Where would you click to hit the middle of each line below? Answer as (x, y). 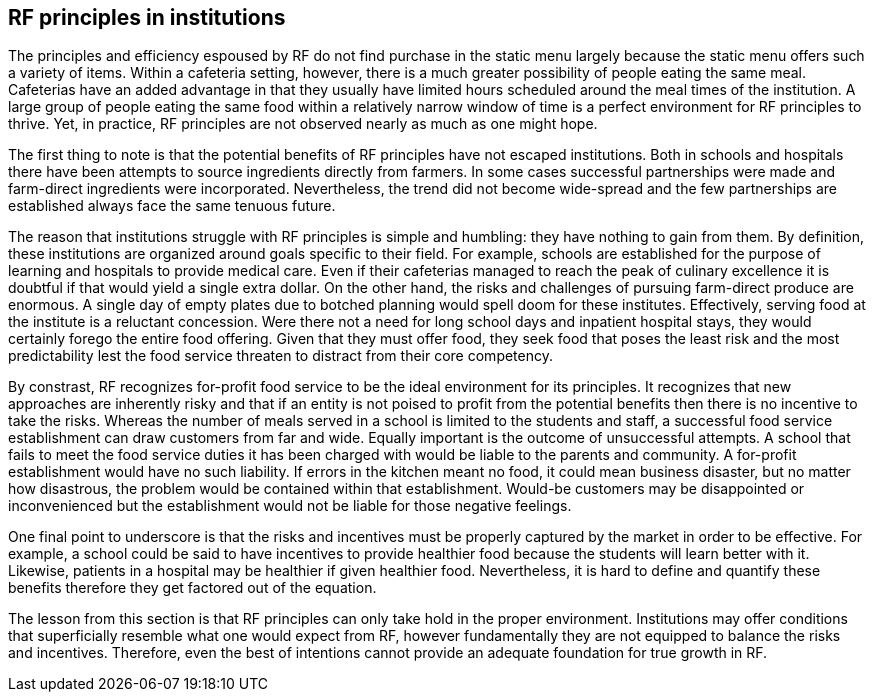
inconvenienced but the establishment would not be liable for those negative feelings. (290, 506)
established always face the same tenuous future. (172, 206)
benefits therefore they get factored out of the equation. (192, 588)
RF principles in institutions (147, 17)
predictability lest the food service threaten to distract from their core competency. (281, 356)
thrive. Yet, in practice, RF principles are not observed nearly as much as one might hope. (303, 124)
